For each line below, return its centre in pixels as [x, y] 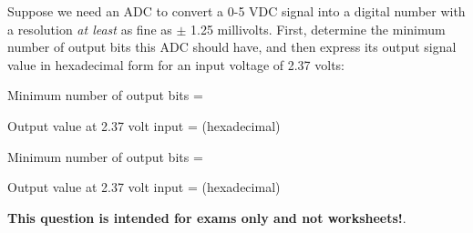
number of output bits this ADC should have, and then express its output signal [232, 47]
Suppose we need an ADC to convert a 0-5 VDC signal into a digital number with [236, 11]
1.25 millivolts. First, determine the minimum [318, 29]
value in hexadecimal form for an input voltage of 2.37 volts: [176, 64]
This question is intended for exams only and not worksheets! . [207, 217]
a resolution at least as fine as [90, 29]
